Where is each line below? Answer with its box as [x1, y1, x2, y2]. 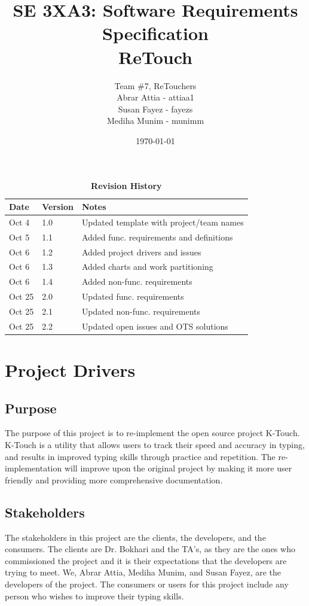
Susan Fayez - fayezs [118, 102, 193, 115]
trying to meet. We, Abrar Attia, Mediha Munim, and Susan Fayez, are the [5, 566, 282, 578]
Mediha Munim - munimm [106, 114, 204, 127]
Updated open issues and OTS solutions [81, 319, 228, 332]
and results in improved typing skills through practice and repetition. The [5, 450, 276, 462]
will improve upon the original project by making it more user [64, 462, 292, 474]
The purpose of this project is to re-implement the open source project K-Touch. [5, 427, 300, 439]
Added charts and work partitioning [81, 260, 213, 273]
